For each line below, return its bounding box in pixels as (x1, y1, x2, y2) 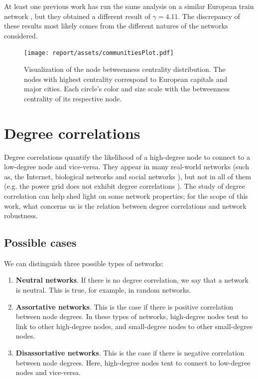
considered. (4, 30, 38, 40)
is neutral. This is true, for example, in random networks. (15, 285, 191, 295)
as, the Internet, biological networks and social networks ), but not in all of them (4, 171, 251, 181)
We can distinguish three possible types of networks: (4, 258, 164, 268)
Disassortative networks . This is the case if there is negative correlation (15, 348, 245, 358)
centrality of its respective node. (24, 93, 122, 103)
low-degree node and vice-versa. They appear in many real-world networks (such (4, 161, 249, 172)
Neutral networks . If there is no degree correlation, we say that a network (15, 275, 249, 285)
